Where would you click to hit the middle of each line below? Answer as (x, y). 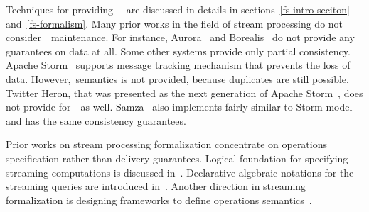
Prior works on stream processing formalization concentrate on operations (167, 144)
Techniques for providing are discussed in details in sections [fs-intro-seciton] (178, 9)
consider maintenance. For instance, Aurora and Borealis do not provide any (180, 37)
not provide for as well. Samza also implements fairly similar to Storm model (179, 107)
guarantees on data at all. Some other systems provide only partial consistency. (178, 51)
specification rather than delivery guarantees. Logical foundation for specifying (177, 158)
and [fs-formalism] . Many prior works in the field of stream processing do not (175, 23)
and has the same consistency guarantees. (96, 120)
